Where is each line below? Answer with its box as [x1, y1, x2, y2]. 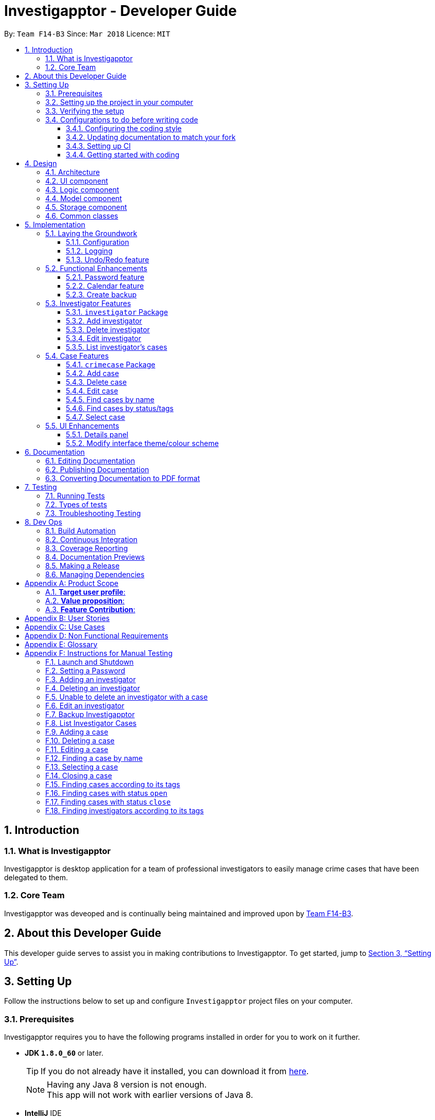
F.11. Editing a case [45, 744, 108, 754]
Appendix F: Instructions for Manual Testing [25, 648, 173, 657]
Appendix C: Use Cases [25, 622, 105, 631]
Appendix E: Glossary [25, 639, 98, 649]
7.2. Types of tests [45, 500, 107, 509]
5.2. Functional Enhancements [45, 263, 148, 273]
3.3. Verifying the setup [45, 106, 124, 115]
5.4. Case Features [45, 351, 109, 360]
